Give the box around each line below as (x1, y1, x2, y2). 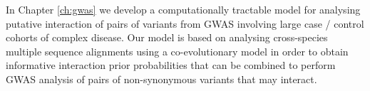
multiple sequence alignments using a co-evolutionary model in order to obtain (6, 43, 349, 58)
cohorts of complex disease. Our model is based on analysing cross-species (6, 30, 328, 45)
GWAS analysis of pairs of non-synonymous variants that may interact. (6, 71, 317, 86)
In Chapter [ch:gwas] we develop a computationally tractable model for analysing (6, 2, 361, 16)
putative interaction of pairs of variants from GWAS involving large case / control (6, 16, 364, 31)
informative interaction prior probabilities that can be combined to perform (6, 58, 336, 73)
